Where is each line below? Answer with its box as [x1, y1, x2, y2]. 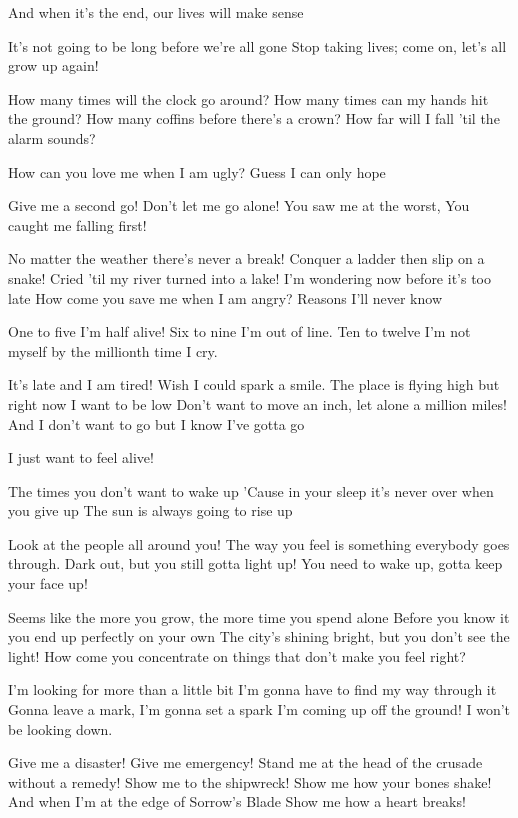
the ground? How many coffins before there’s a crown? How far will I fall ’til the [8, 108, 500, 129]
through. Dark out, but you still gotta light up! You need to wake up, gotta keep [8, 553, 503, 574]
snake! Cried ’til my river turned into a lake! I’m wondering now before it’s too [8, 267, 491, 288]
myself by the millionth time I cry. [8, 340, 218, 361]
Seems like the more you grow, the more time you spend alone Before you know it [8, 606, 510, 627]
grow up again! [8, 55, 99, 76]
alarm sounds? [8, 127, 96, 148]
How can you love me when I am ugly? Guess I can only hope [8, 161, 386, 182]
